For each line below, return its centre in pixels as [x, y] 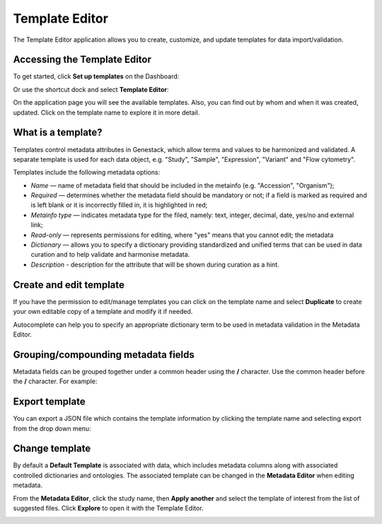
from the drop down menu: [52, 429]
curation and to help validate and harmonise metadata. [110, 255]
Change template [52, 449]
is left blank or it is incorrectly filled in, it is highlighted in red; [119, 205]
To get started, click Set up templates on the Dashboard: [96, 76]
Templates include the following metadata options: [87, 173]
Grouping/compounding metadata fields [104, 355]
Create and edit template [69, 285]
